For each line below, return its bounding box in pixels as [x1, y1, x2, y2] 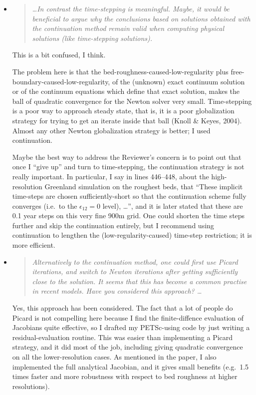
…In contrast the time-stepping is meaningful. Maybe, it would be [32, 3, 230, 13]
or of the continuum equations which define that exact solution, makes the [12, 86, 240, 96]
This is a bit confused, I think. [12, 49, 106, 60]
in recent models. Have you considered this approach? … [32, 286, 202, 296]
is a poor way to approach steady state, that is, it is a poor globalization [12, 105, 235, 116]
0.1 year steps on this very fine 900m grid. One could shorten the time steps [12, 210, 245, 221]
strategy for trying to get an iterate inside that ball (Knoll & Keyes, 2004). [12, 115, 242, 125]
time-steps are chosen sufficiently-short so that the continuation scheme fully [12, 191, 247, 201]
